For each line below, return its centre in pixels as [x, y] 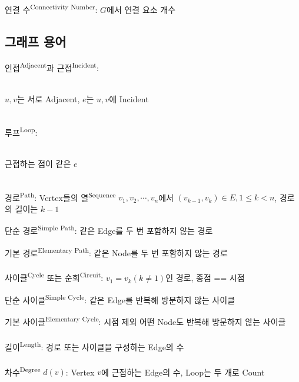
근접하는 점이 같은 [38, 164]
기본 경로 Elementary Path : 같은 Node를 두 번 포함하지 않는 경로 [116, 252]
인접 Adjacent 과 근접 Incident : [52, 67]
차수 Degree [23, 371]
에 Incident [129, 99]
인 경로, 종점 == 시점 [205, 278]
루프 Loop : [21, 132]
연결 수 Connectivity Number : [51, 9]
